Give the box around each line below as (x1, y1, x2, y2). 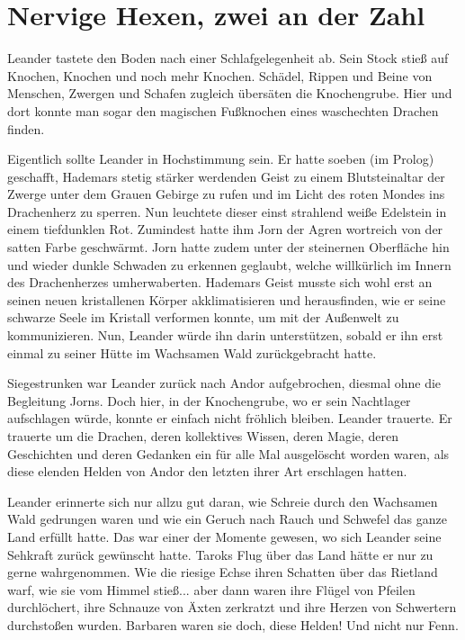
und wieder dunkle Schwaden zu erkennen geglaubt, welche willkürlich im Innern (7, 255, 452, 274)
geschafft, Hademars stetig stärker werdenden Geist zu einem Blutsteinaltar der (7, 167, 445, 185)
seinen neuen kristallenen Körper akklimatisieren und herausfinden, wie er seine (7, 290, 446, 309)
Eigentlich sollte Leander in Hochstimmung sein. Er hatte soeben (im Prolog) (7, 149, 434, 168)
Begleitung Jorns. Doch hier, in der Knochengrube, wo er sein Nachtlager (7, 391, 411, 410)
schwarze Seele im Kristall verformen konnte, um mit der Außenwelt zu (7, 308, 399, 327)
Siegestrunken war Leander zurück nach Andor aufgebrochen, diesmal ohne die (7, 374, 442, 392)
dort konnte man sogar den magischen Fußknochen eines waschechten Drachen (7, 101, 439, 120)
